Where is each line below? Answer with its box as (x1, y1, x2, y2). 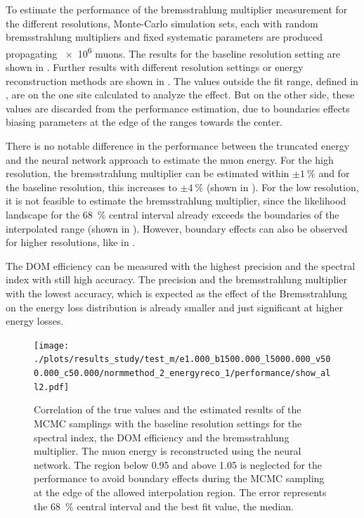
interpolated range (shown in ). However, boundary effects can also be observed (6, 221, 348, 235)
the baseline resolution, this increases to (6, 179, 177, 194)
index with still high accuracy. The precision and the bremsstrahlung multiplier (6, 272, 347, 287)
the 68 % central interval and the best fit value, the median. (34, 498, 294, 513)
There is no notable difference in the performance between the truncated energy (6, 138, 350, 153)
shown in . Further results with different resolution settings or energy (6, 60, 304, 75)
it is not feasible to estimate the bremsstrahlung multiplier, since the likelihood (6, 193, 346, 208)
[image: (34, 340, 70, 351)
